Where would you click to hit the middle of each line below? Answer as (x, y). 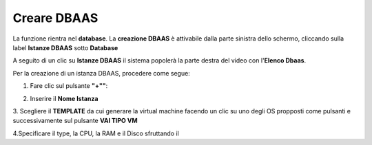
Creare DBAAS (55, 18)
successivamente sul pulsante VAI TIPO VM (75, 121)
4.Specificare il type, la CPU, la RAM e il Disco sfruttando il (96, 133)
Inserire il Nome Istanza (64, 98)
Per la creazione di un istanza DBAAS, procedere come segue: (102, 73)
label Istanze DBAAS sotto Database (65, 47)
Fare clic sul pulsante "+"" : (69, 86)
